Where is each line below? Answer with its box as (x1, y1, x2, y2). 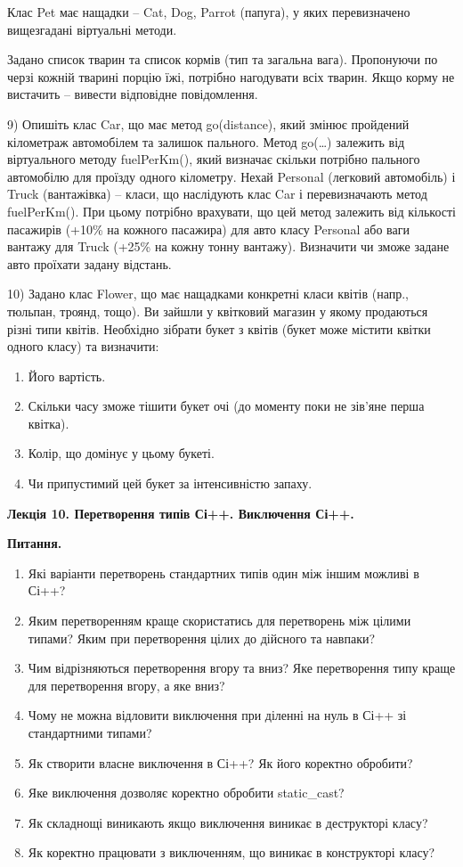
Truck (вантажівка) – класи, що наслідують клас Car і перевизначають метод (7, 184, 427, 203)
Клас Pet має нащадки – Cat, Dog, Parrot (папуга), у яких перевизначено (7, 3, 410, 20)
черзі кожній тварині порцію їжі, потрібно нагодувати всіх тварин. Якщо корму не (7, 67, 455, 86)
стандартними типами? (28, 724, 152, 741)
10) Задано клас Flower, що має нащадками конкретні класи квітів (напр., (7, 284, 410, 303)
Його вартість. (28, 366, 106, 385)
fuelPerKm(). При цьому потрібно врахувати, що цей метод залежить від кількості (7, 201, 457, 220)
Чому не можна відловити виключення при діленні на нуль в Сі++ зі (28, 706, 407, 724)
